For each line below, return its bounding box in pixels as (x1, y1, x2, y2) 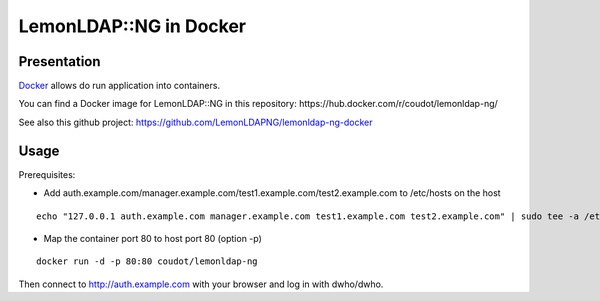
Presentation (18, 53, 101, 70)
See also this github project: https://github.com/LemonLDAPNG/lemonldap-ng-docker (18, 116, 374, 128)
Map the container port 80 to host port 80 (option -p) (43, 232, 262, 244)
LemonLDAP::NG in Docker (18, 15, 247, 37)
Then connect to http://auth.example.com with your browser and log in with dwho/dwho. (18, 278, 384, 290)
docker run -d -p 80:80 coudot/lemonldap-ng (36, 256, 259, 267)
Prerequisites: (18, 168, 76, 180)
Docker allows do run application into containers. (18, 80, 220, 92)
